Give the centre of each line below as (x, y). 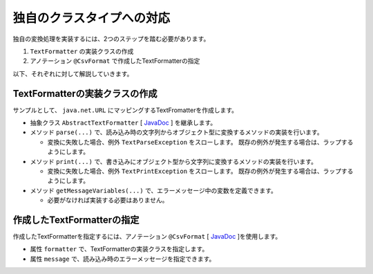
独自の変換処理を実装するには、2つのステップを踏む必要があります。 (111, 39)
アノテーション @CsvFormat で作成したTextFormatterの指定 (115, 61)
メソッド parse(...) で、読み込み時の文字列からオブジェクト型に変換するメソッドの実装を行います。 (177, 132)
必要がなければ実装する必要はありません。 (108, 200)
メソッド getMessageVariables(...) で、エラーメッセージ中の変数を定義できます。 (154, 190)
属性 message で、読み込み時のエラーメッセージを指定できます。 (123, 259)
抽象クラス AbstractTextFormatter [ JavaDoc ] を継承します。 (123, 123)
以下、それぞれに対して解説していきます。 (73, 73)
